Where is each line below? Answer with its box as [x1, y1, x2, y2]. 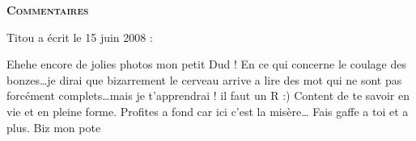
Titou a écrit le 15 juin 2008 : [6, 28, 153, 45]
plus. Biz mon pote [6, 118, 101, 135]
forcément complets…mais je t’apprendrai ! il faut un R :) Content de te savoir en [6, 87, 410, 104]
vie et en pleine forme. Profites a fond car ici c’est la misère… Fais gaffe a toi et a [6, 102, 409, 119]
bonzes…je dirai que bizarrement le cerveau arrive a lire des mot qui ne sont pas [6, 71, 402, 88]
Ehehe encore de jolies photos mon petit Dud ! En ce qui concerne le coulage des [6, 56, 406, 73]
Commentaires [6, 2, 89, 18]
